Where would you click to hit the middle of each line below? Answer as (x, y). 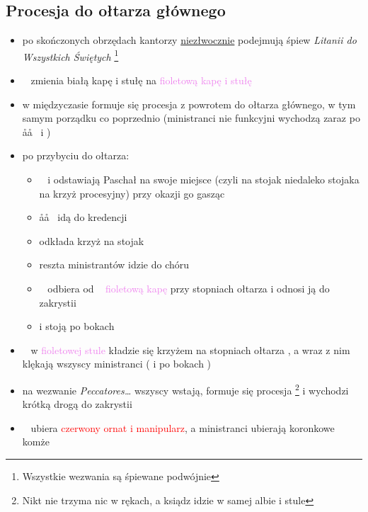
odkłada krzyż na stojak (92, 240)
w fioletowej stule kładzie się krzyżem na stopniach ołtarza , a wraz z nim (190, 349)
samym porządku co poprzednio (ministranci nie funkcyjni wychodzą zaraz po (191, 118)
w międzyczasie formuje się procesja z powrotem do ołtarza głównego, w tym (189, 104)
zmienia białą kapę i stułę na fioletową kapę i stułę (141, 80)
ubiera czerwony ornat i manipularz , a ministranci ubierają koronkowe (183, 427)
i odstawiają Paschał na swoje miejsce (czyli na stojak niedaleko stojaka (203, 180)
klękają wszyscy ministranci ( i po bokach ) (117, 364)
